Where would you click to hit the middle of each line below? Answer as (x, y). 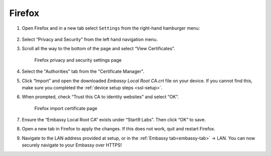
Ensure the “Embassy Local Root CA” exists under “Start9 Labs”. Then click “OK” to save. (114, 120)
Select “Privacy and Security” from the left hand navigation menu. (90, 39)
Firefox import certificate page (66, 108)
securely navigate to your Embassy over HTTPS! (72, 145)
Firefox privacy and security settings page (78, 60)
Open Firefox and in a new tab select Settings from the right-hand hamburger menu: (111, 28)
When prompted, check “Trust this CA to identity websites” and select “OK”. (100, 97)
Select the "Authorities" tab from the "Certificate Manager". (83, 71)
